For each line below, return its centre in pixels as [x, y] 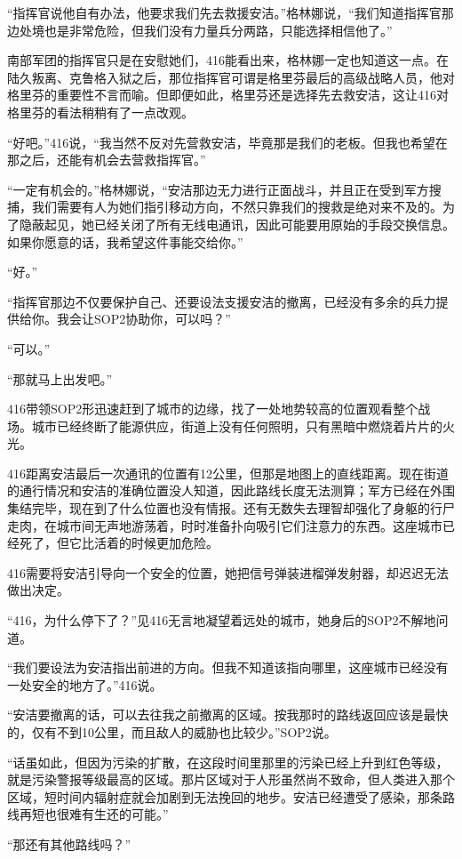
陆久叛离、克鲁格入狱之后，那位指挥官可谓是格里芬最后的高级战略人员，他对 [231, 77]
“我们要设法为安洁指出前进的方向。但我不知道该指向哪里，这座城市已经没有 [228, 667]
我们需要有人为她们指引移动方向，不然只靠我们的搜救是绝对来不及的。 [237, 207]
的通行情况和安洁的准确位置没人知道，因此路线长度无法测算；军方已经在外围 [231, 490]
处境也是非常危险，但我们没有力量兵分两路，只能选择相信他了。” [206, 30]
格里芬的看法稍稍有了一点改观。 [100, 112]
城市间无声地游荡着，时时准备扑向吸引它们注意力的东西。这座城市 [249, 525]
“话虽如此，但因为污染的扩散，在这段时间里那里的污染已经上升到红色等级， [228, 762]
